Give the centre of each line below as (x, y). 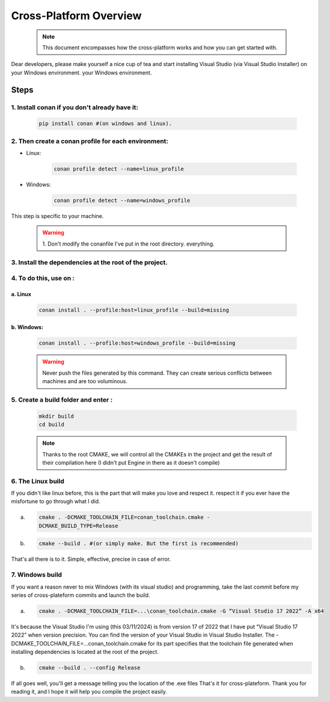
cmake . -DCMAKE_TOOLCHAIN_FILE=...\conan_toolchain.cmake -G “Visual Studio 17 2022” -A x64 (182, 611)
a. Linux (21, 294)
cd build (52, 425)
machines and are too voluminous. (85, 381)
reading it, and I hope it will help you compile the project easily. (89, 692)
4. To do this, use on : (43, 278)
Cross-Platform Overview (76, 16)
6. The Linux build (38, 481)
